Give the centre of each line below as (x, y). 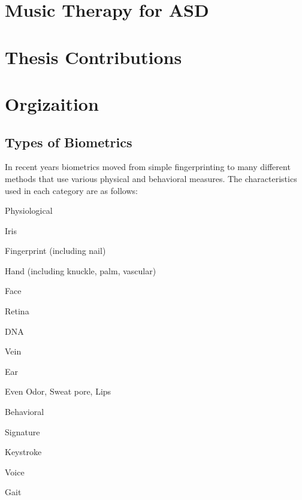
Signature (22, 431)
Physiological (29, 210)
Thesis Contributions (93, 57)
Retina (17, 311)
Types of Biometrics (69, 142)
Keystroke (23, 452)
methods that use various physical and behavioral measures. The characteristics (151, 178)
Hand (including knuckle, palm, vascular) (81, 270)
